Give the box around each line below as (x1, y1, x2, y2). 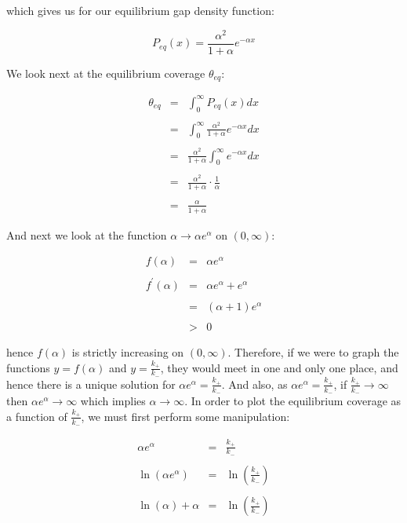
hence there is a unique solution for (6, 375, 176, 392)
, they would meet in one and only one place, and (160, 359, 398, 375)
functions (6, 359, 50, 375)
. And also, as (221, 375, 288, 392)
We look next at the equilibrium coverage (6, 64, 205, 81)
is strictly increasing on (71, 344, 184, 360)
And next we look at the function (6, 226, 167, 243)
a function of (6, 408, 67, 424)
